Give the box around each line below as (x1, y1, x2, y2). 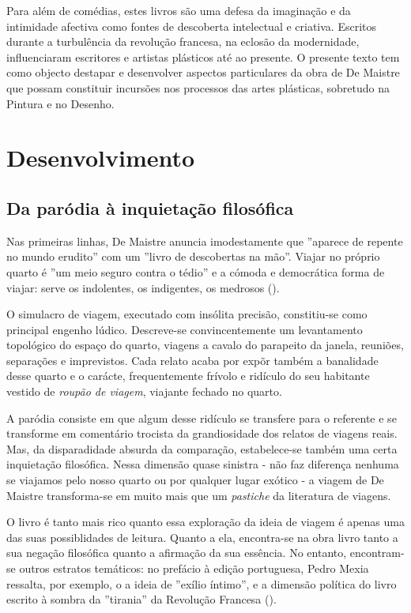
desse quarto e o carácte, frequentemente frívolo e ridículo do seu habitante (6, 367, 370, 384)
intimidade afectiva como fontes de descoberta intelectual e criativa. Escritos (6, 17, 377, 34)
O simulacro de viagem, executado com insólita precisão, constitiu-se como (6, 306, 368, 322)
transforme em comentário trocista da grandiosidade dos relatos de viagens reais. (6, 425, 398, 442)
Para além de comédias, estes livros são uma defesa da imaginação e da (6, 2, 351, 18)
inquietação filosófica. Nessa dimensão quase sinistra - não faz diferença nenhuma (6, 456, 399, 472)
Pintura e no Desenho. (6, 95, 115, 111)
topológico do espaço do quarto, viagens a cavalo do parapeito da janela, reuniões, (6, 337, 404, 353)
